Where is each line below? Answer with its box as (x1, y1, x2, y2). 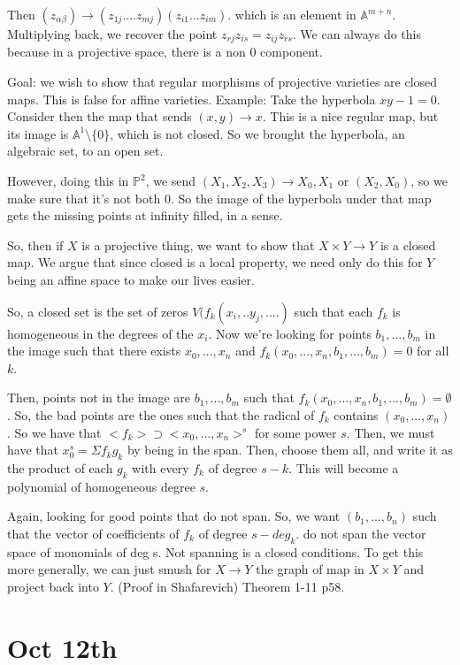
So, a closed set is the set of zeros (7, 302, 188, 320)
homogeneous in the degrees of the (7, 324, 194, 342)
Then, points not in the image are (7, 388, 191, 407)
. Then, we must (346, 423, 435, 441)
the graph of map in (256, 560, 364, 578)
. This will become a (288, 458, 399, 477)
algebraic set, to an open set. (7, 141, 164, 160)
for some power (254, 423, 337, 441)
